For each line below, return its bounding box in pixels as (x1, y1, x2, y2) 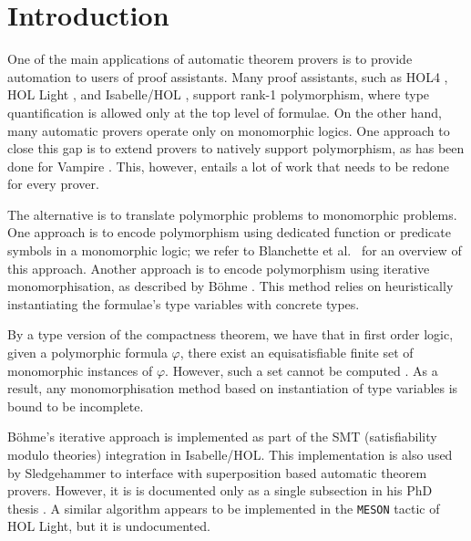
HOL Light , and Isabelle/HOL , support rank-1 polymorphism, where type (7, 85, 430, 104)
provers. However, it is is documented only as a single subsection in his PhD (7, 481, 433, 500)
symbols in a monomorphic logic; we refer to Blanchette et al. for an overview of (7, 241, 462, 260)
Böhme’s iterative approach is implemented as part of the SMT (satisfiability (7, 427, 437, 446)
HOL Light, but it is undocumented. (7, 516, 210, 536)
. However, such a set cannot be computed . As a (165, 360, 438, 380)
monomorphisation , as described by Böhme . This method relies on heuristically (7, 276, 454, 296)
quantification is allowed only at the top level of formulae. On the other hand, (7, 102, 442, 121)
